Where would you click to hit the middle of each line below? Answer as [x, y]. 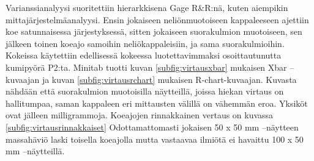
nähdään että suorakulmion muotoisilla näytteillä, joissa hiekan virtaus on [145, 91]
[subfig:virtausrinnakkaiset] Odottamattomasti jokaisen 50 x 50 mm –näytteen [152, 127]
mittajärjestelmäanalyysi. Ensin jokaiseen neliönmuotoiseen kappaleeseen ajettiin [157, 19]
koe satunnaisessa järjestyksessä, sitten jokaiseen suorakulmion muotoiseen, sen [154, 31]
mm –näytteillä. [35, 151]
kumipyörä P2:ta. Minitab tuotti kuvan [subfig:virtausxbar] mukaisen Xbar [146, 67]
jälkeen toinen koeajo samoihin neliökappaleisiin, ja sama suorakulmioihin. [145, 43]
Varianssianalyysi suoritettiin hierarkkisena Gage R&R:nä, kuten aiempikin [147, 7]
